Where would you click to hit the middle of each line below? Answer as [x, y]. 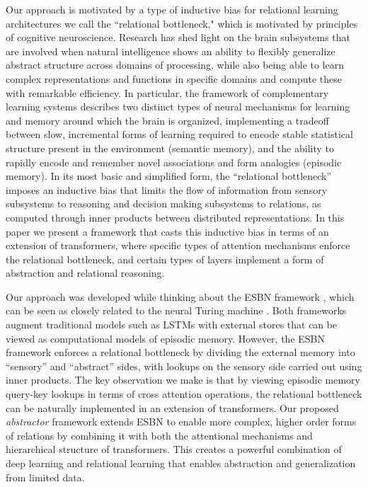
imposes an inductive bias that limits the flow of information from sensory [167, 189]
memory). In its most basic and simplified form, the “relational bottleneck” [169, 176]
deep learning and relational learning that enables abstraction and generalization [181, 463]
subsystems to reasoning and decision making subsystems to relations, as [163, 204]
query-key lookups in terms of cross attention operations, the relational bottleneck [184, 394]
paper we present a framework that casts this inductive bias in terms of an [167, 231]
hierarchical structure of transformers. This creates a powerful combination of [174, 449]
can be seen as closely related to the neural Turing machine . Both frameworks [176, 310]
